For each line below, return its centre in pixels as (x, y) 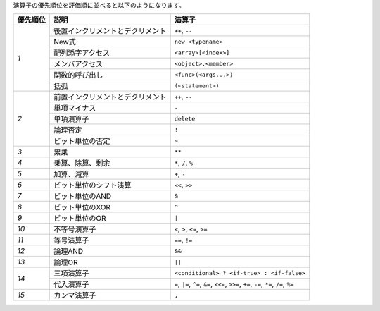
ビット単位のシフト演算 (93, 185)
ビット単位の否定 (82, 141)
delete (185, 119)
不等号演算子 (75, 229)
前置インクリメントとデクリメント (110, 97)
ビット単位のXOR (82, 207)
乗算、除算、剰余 (82, 164)
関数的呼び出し (78, 75)
